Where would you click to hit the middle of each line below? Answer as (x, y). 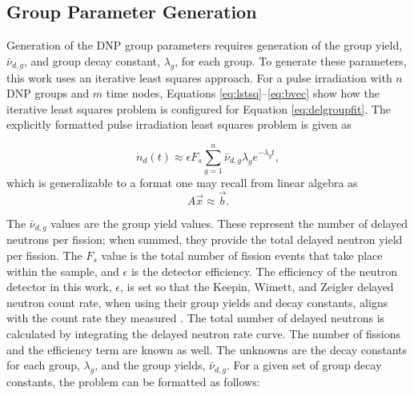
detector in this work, (59, 287)
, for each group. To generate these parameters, (291, 60)
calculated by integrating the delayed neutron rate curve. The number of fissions (203, 333)
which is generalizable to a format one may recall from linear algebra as (182, 183)
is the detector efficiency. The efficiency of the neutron (264, 271)
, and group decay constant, (92, 60)
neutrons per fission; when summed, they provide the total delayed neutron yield (205, 239)
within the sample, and (63, 271)
